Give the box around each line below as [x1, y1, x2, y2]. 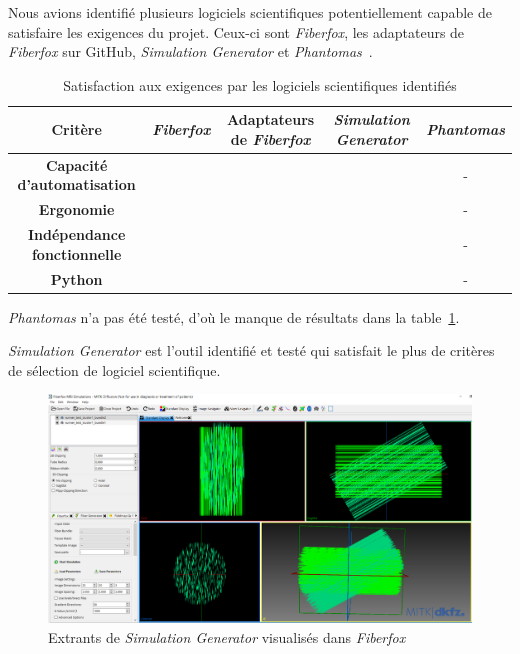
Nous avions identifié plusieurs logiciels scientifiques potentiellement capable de [8, 2, 492, 22]
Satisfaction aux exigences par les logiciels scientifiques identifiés [63, 74, 457, 95]
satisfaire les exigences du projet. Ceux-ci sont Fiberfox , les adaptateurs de [8, 21, 465, 42]
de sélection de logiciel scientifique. [8, 359, 221, 380]
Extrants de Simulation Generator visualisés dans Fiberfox [48, 626, 406, 647]
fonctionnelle [31, 243, 122, 264]
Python [50, 268, 103, 289]
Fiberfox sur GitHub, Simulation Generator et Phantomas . [8, 41, 373, 62]
